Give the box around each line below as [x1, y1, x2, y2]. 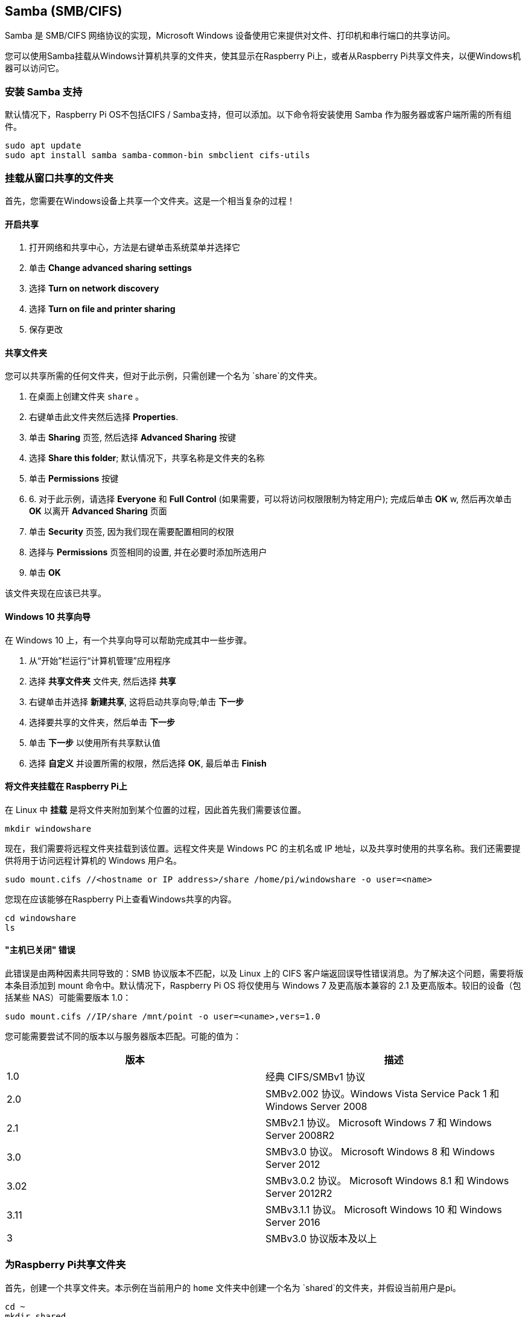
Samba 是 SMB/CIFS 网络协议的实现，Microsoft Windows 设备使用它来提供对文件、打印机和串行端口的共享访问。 [5, 30, 455, 41]
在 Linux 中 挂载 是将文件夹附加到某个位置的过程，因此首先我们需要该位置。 [5, 804, 307, 815]
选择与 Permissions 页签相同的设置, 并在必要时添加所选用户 [29, 547, 267, 558]
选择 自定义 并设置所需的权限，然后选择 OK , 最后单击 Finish [29, 757, 267, 768]
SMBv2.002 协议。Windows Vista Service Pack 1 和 [266, 1088, 500, 1100]
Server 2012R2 [266, 1187, 332, 1200]
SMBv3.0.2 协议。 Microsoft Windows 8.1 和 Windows [266, 1175, 509, 1187]
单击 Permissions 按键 [29, 473, 119, 484]
